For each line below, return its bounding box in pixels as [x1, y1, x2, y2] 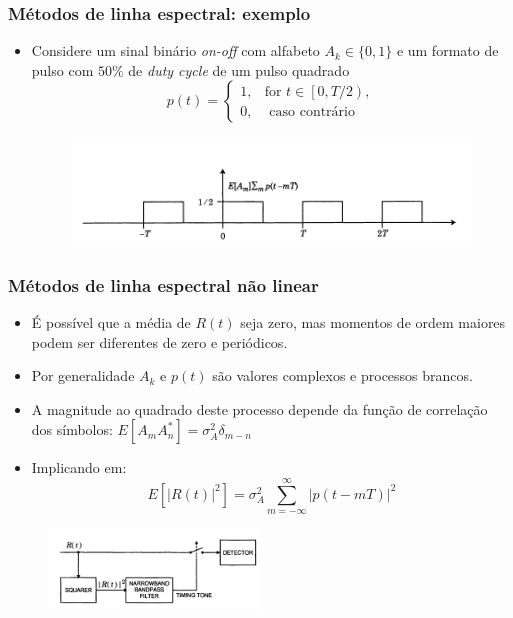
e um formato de [396, 40, 499, 61]
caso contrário [269, 104, 355, 119]
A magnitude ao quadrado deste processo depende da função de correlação [31, 398, 488, 419]
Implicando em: [31, 457, 127, 478]
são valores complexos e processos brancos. [212, 365, 473, 386]
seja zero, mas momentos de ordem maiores [240, 312, 506, 333]
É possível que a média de [31, 312, 191, 333]
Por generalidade [31, 365, 135, 386]
